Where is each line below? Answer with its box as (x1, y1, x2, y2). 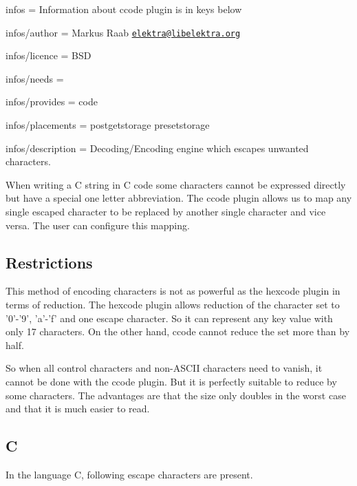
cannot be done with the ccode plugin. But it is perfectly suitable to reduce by (6, 374, 337, 388)
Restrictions (6, 251, 93, 273)
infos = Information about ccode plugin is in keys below (6, 2, 242, 16)
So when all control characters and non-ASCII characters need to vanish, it (6, 361, 323, 375)
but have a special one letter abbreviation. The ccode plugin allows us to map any (6, 191, 352, 205)
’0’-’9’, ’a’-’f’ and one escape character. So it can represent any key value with (6, 310, 333, 325)
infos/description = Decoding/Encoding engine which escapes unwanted (6, 140, 309, 155)
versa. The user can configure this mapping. (6, 218, 190, 232)
